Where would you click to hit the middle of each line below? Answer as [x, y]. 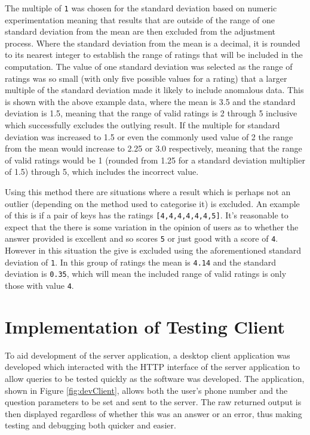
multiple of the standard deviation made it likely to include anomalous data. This [154, 90]
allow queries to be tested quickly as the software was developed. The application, [155, 378]
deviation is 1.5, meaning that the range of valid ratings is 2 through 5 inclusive [151, 113]
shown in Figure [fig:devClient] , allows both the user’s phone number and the [146, 390]
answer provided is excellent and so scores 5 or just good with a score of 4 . [142, 238]
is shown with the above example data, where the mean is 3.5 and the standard [150, 101]
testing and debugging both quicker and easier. [90, 425]
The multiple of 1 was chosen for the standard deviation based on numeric [141, 8]
